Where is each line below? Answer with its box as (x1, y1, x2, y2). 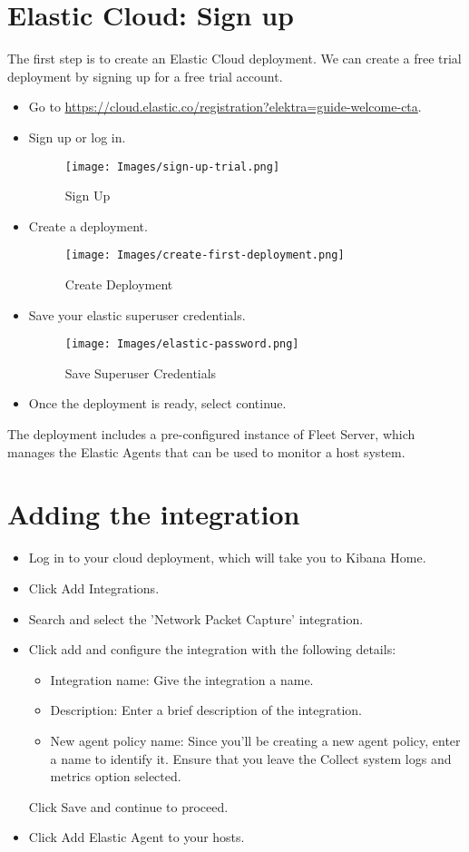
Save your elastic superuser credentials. (28, 305, 246, 324)
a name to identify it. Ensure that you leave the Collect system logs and (50, 749, 452, 768)
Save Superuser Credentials (64, 363, 217, 382)
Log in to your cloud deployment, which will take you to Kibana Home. (28, 548, 426, 567)
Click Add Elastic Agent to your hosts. (28, 828, 245, 847)
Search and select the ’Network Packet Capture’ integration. (28, 609, 364, 628)
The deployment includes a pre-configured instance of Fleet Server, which (7, 425, 415, 444)
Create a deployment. (28, 216, 148, 235)
